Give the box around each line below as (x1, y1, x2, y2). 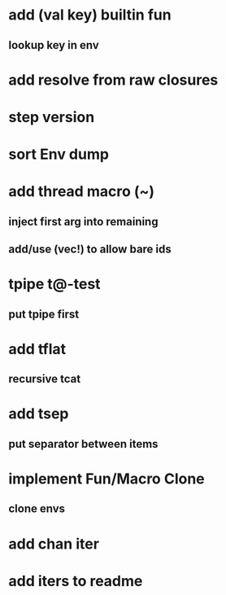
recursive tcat (8, 372, 81, 386)
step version (8, 107, 95, 126)
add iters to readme (8, 571, 143, 590)
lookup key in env (8, 38, 99, 52)
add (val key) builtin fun (8, 6, 172, 24)
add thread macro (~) (8, 182, 155, 201)
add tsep (8, 405, 69, 423)
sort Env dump (8, 145, 110, 164)
